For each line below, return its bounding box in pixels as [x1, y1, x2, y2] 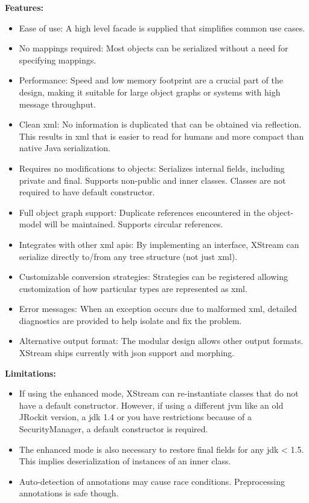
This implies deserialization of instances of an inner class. [19, 455, 231, 467]
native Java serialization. [19, 141, 110, 154]
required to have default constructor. [19, 186, 155, 198]
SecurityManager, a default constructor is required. [19, 423, 208, 435]
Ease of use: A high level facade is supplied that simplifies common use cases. [19, 21, 305, 34]
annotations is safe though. [19, 487, 119, 499]
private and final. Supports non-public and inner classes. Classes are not [19, 174, 286, 186]
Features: [5, 1, 44, 13]
